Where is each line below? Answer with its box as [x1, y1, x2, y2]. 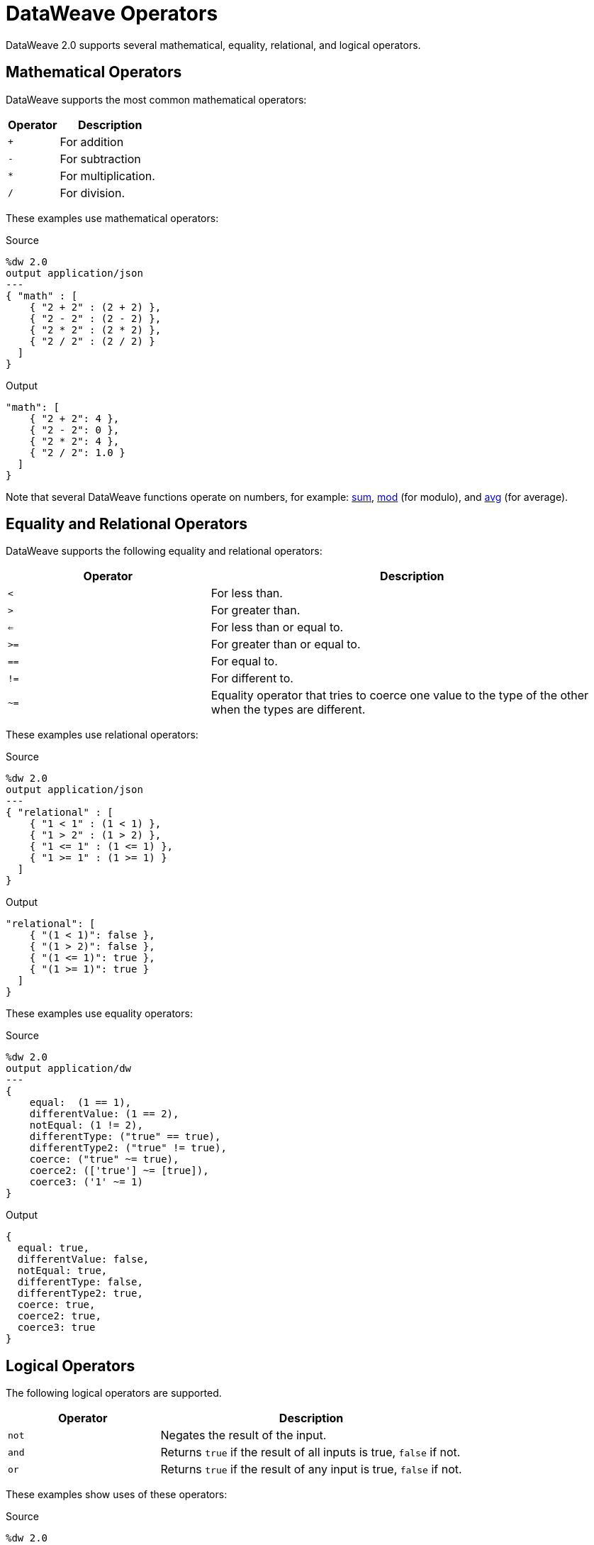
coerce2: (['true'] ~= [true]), [29, 1165, 209, 1177]
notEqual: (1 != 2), [29, 1119, 143, 1131]
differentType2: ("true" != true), [29, 1142, 227, 1154]
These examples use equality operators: [6, 1007, 193, 1020]
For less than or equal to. [211, 620, 344, 635]
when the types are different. [211, 702, 366, 717]
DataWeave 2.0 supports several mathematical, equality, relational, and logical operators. [6, 38, 421, 51]
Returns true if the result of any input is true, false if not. [160, 1462, 462, 1477]
